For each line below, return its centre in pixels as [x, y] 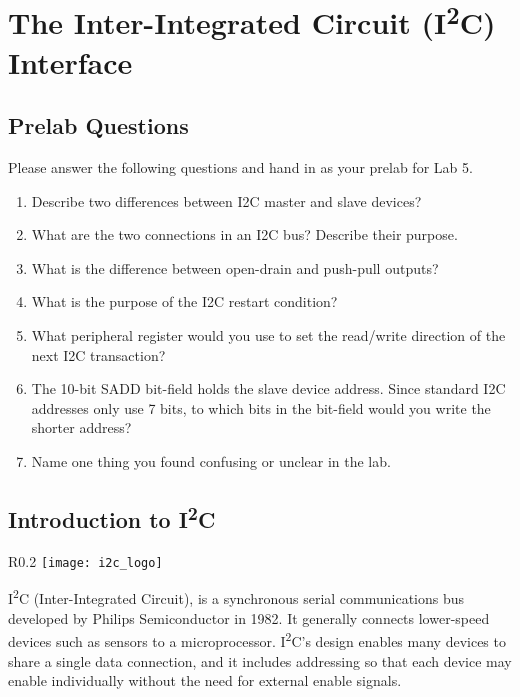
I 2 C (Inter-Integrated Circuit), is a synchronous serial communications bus [236, 597]
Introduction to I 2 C [112, 517]
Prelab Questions [98, 125]
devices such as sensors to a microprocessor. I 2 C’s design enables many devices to [257, 639]
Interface [70, 61]
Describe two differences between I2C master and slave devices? [226, 200]
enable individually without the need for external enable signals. [205, 680]
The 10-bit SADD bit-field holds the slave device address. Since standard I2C [268, 388]
